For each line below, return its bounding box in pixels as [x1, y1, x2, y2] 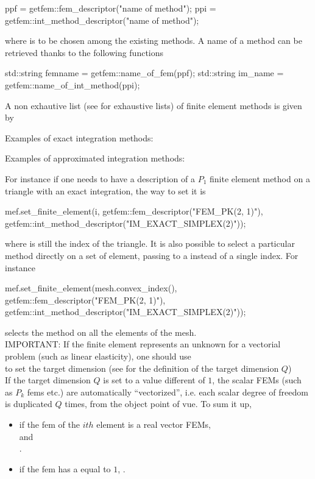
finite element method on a [210, 172, 310, 185]
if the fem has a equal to [19, 462, 111, 475]
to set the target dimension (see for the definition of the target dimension [5, 361, 279, 374]
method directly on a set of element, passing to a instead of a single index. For [5, 249, 299, 261]
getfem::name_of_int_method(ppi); [5, 78, 140, 91]
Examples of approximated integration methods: [5, 152, 185, 165]
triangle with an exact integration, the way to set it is [5, 184, 206, 197]
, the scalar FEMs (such [212, 374, 302, 386]
